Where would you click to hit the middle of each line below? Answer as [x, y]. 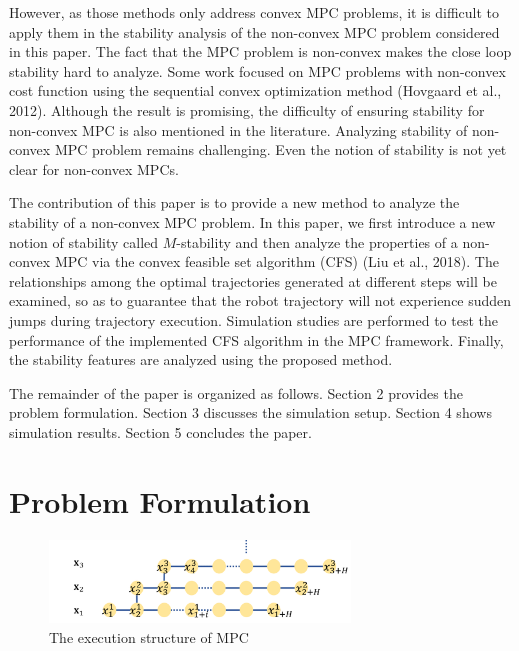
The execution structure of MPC [149, 637]
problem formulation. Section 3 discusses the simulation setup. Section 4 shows [250, 412]
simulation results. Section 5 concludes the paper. [160, 431]
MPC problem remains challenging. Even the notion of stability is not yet [280, 149]
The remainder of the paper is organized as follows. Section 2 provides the [236, 392]
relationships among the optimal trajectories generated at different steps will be [253, 280]
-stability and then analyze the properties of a [317, 241]
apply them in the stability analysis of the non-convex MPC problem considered [254, 31]
